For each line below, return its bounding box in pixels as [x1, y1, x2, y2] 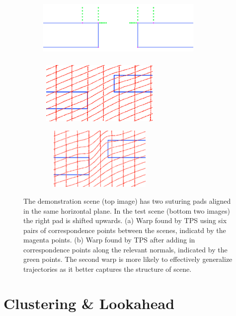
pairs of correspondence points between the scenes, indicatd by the [23, 225, 226, 235]
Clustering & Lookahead [3, 293, 175, 313]
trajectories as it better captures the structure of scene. [23, 264, 192, 274]
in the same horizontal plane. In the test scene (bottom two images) [23, 205, 231, 216]
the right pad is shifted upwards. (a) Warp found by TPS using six [23, 215, 227, 226]
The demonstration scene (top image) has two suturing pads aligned [23, 195, 231, 206]
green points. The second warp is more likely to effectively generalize [23, 254, 233, 264]
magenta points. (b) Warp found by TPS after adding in [23, 235, 195, 245]
